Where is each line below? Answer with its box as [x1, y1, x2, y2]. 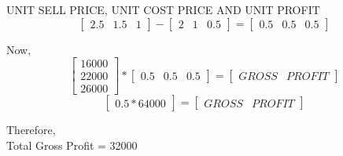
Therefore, [6, 122, 56, 138]
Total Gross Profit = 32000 [6, 136, 138, 153]
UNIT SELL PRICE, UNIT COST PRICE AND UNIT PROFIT [6, 2, 320, 17]
